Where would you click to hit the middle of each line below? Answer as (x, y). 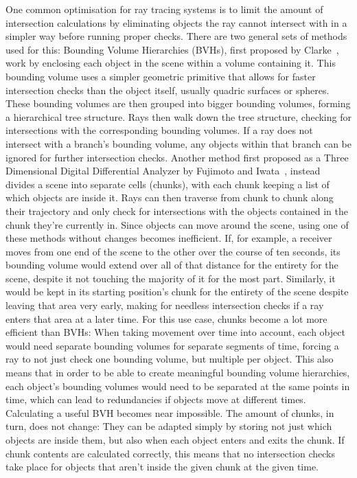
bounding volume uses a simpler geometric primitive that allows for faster (161, 76)
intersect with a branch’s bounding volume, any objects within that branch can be (178, 143)
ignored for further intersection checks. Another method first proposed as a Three (177, 157)
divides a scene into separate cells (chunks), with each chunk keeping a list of (168, 184)
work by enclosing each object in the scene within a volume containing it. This (171, 63)
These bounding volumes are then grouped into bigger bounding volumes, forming (178, 103)
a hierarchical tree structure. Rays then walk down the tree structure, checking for (178, 116)
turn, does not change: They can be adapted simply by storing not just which (169, 426)
